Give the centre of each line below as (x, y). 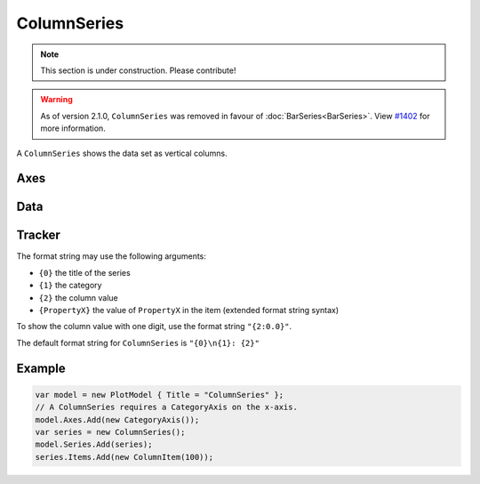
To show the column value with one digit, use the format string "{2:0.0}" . (154, 327)
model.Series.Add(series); (94, 444)
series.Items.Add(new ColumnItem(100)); (124, 457)
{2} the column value (79, 297)
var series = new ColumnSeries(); (110, 432)
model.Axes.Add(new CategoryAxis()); (117, 419)
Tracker (39, 235)
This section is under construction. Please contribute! (138, 70)
